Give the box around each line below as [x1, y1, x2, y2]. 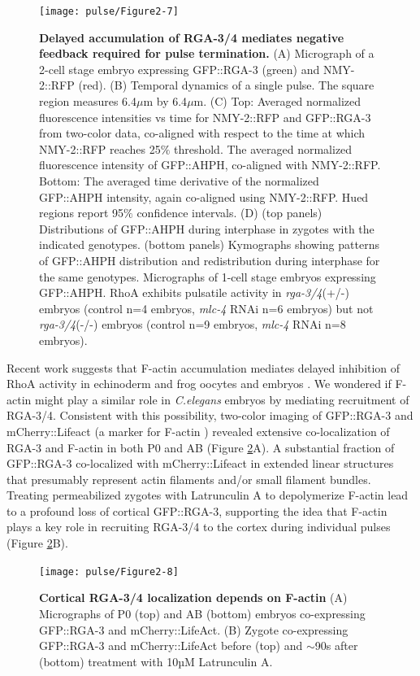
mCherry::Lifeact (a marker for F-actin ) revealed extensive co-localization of [6, 422, 390, 439]
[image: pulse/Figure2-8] [39, 565, 179, 578]
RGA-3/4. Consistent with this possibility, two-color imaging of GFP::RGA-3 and [6, 407, 414, 424]
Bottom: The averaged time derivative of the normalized [39, 172, 319, 189]
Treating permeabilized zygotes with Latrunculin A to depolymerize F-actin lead [6, 486, 409, 504]
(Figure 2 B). [6, 534, 68, 552]
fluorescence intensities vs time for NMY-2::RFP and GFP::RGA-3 [39, 108, 371, 125]
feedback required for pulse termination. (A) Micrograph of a [39, 45, 375, 62]
